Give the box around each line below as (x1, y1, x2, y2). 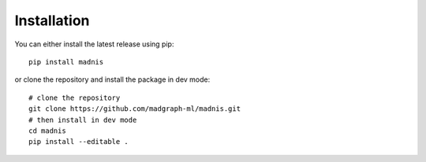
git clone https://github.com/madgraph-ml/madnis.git (28, 105, 241, 113)
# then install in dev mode (28, 115, 137, 124)
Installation (14, 12, 90, 29)
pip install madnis (28, 57, 104, 66)
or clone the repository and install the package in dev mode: (14, 75, 211, 84)
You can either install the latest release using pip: (14, 39, 174, 49)
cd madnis (28, 126, 66, 135)
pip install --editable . (28, 138, 129, 146)
